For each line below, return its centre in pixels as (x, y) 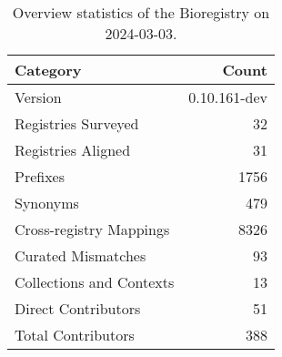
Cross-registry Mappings (92, 229)
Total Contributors (75, 335)
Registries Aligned (73, 150)
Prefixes (40, 176)
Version (38, 97)
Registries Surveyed (77, 123)
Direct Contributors (78, 308)
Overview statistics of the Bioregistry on (141, 12)
